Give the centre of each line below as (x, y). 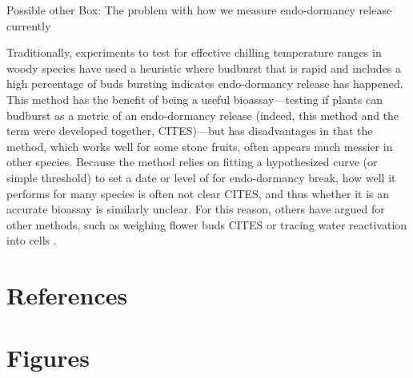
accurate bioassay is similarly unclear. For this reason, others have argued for (196, 209)
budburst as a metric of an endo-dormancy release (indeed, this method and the (203, 115)
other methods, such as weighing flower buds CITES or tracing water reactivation (207, 224)
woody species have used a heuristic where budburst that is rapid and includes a (204, 68)
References (67, 295)
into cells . (32, 240)
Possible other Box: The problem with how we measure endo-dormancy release (199, 10)
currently (29, 25)
